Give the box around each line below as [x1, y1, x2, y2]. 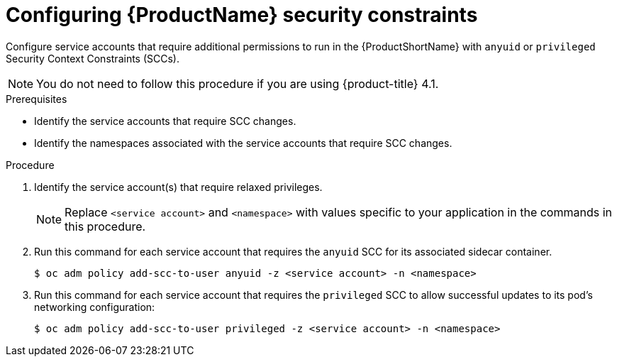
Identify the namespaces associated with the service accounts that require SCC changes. [34, 136, 452, 149]
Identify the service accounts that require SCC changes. [34, 114, 296, 127]
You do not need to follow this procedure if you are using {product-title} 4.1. [36, 76, 439, 91]
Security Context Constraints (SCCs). [6, 52, 179, 65]
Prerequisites [6, 92, 67, 105]
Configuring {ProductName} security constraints [6, 3, 478, 27]
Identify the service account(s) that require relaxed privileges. [34, 180, 323, 193]
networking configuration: [34, 300, 155, 313]
